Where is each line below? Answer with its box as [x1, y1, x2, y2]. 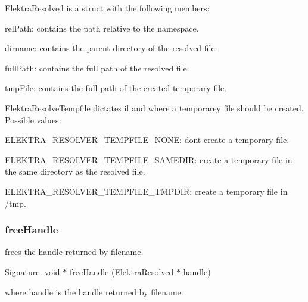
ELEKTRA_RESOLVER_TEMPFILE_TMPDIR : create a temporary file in [5, 185, 288, 197]
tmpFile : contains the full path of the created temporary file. [5, 82, 227, 94]
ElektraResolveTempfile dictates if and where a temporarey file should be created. [5, 101, 304, 114]
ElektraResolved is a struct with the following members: [5, 2, 210, 14]
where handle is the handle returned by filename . [5, 285, 183, 298]
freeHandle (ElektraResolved [69, 265, 174, 278]
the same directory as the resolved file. [5, 165, 145, 178]
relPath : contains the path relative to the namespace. [5, 21, 199, 34]
